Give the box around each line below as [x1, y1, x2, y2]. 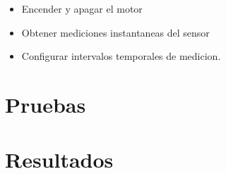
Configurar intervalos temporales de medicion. [21, 49, 221, 63]
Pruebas [5, 89, 86, 118]
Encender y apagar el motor [21, 1, 143, 15]
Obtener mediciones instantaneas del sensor [21, 25, 210, 39]
